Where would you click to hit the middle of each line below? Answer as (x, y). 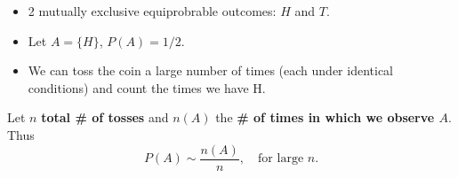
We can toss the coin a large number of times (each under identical (210, 70)
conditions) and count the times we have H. (147, 87)
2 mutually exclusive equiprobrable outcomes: (152, 11)
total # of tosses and (105, 117)
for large (281, 159)
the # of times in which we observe (325, 117)
